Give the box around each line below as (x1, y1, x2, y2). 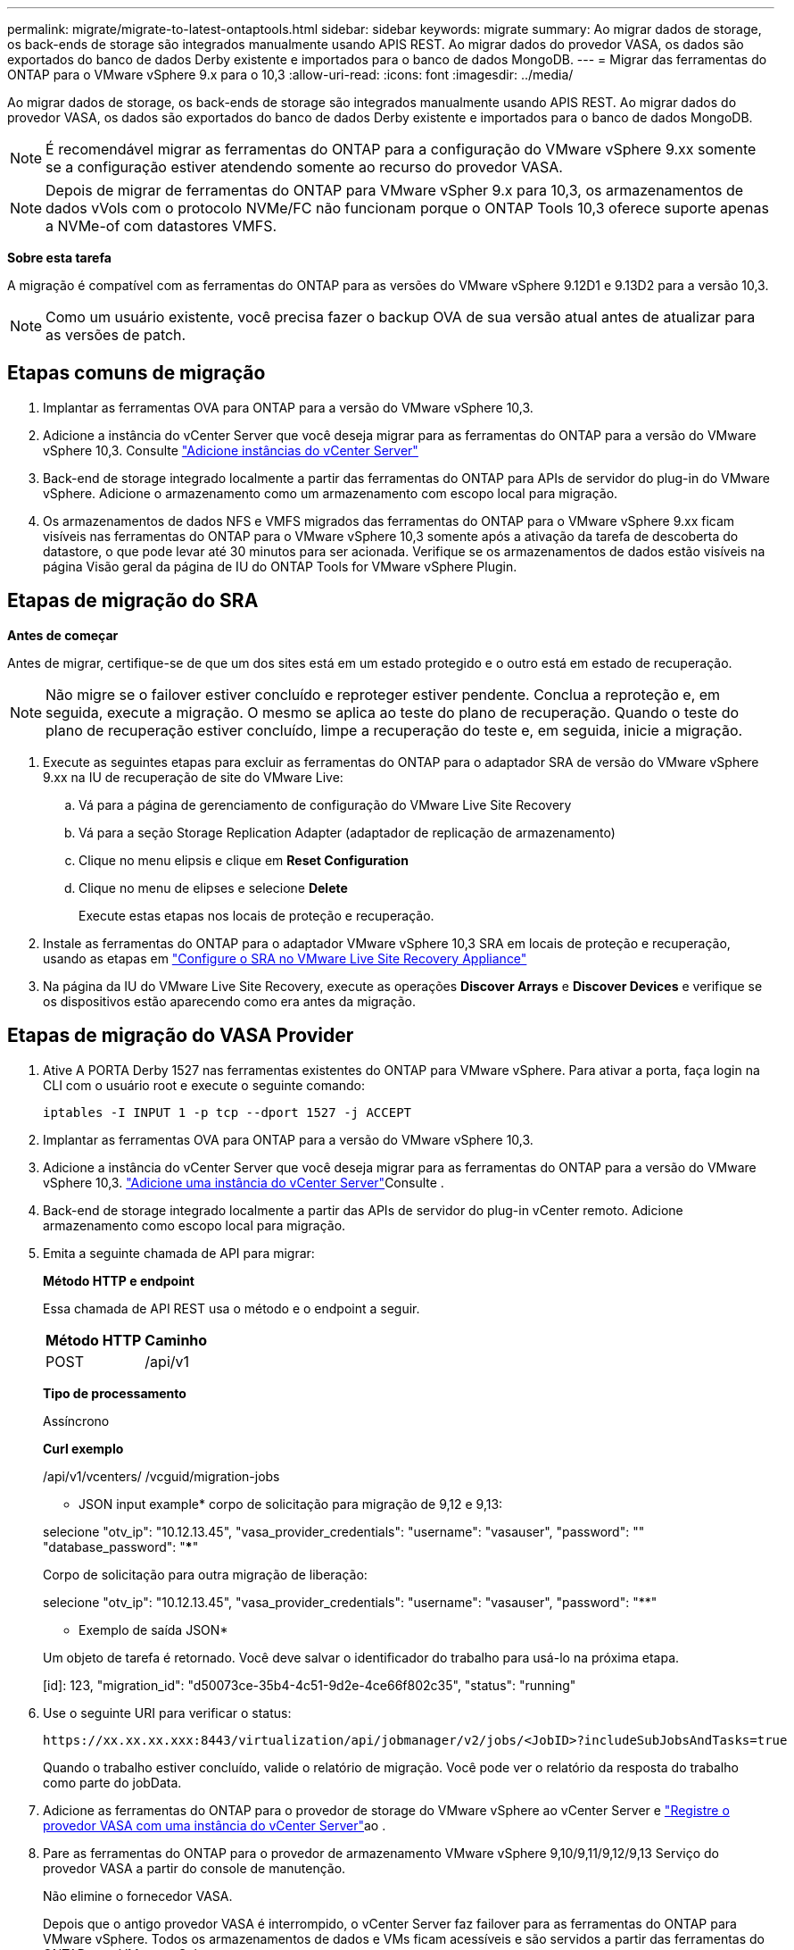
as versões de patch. (45, 326, 186, 344)
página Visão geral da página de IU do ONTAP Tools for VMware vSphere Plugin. (43, 558, 517, 574)
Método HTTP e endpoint (43, 1272, 194, 1288)
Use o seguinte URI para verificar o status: (43, 1704, 292, 1721)
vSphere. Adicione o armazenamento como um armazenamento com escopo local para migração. (43, 485, 618, 501)
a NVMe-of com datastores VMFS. (45, 217, 277, 235)
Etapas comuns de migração (7, 362, 266, 385)
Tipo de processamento (43, 1385, 186, 1401)
